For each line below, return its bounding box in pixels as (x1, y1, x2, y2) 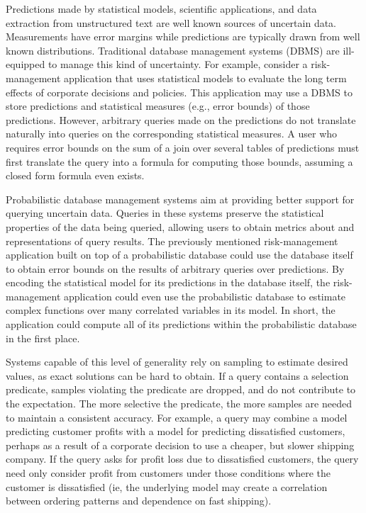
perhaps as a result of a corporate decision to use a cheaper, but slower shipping (6, 437, 355, 452)
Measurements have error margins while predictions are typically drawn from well (6, 29, 360, 44)
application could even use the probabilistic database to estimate (64, 288, 346, 303)
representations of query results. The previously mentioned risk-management (6, 233, 338, 248)
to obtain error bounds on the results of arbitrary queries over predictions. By (6, 261, 345, 276)
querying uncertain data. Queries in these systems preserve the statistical (6, 205, 324, 220)
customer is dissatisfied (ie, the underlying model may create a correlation (6, 479, 328, 494)
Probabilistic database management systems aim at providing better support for (6, 191, 355, 206)
